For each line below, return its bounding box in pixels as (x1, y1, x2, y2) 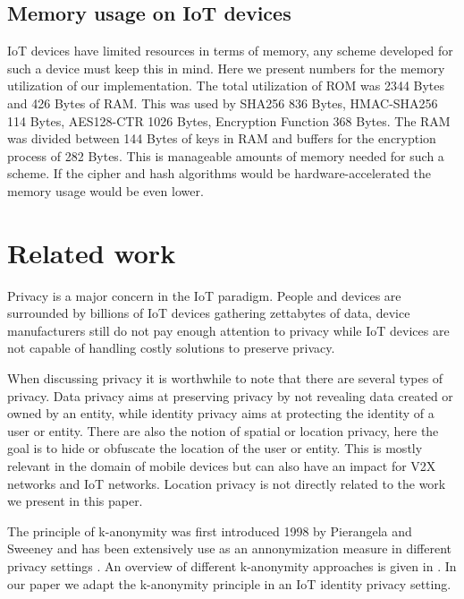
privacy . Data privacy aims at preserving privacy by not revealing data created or (7, 386, 453, 405)
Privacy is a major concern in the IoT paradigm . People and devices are (7, 286, 401, 304)
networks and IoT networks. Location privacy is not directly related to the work (7, 474, 446, 492)
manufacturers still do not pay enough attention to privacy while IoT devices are (7, 321, 450, 339)
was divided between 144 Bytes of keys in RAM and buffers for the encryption (7, 129, 436, 148)
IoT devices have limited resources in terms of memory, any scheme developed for (7, 41, 453, 60)
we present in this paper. (7, 492, 143, 510)
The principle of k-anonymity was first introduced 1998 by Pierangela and (7, 521, 412, 540)
